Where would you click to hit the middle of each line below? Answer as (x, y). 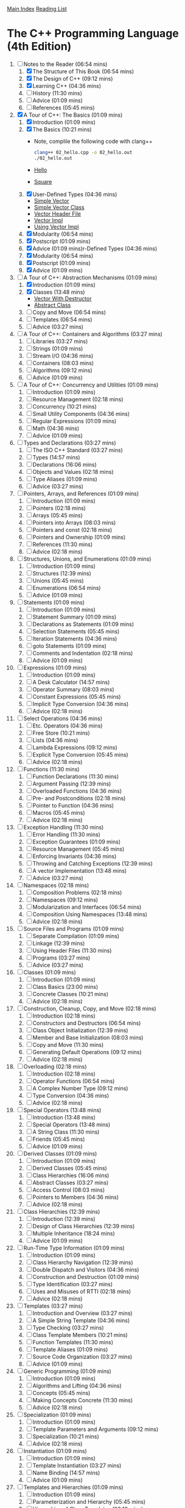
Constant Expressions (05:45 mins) (77, 696)
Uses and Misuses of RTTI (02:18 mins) (82, 1291)
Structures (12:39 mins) (62, 573)
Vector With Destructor (63, 298)
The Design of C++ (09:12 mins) (73, 78)
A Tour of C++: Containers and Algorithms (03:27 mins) (93, 334)
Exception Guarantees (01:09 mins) (77, 842)
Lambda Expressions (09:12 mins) (75, 747)
